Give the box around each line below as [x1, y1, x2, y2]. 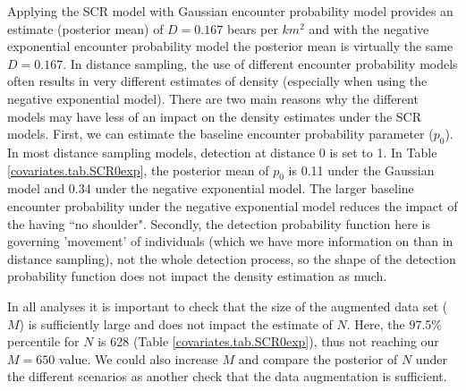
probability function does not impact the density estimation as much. [7, 267, 387, 285]
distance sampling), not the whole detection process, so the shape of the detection [7, 249, 456, 268]
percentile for [7, 332, 80, 351]
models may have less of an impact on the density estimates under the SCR [7, 106, 422, 125]
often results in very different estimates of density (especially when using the [7, 72, 428, 90]
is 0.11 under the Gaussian [288, 160, 435, 179]
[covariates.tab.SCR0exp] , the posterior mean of [7, 160, 269, 179]
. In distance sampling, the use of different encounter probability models [63, 54, 458, 72]
